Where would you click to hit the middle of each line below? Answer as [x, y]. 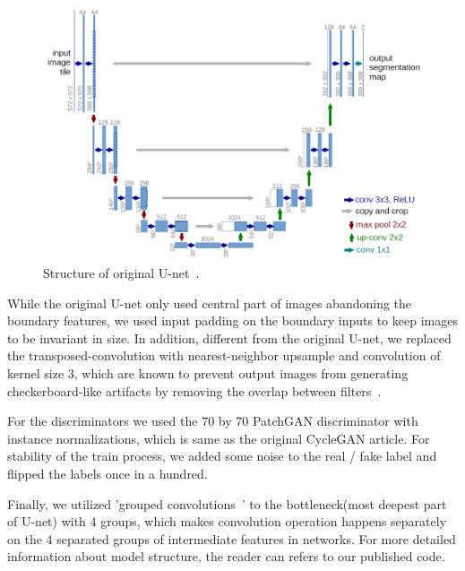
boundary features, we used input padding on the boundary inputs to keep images [232, 320]
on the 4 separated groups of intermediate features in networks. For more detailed [232, 538]
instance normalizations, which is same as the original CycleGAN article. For [219, 438]
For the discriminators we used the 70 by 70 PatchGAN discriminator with [213, 421]
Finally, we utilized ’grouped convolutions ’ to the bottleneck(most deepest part [227, 503]
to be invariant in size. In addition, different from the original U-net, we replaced [229, 337]
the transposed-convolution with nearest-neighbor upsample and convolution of [224, 355]
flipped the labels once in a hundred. [108, 473]
